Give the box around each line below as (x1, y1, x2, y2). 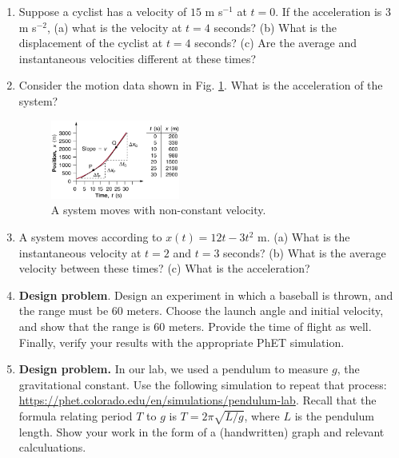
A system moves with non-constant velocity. (50, 201, 266, 218)
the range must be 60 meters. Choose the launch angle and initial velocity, (18, 302, 384, 319)
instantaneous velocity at (18, 244, 142, 261)
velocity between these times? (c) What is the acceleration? (18, 260, 310, 277)
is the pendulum (294, 407, 374, 424)
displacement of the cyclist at (18, 34, 163, 51)
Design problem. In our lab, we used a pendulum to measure (18, 360, 329, 377)
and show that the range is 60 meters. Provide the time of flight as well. (18, 318, 372, 334)
